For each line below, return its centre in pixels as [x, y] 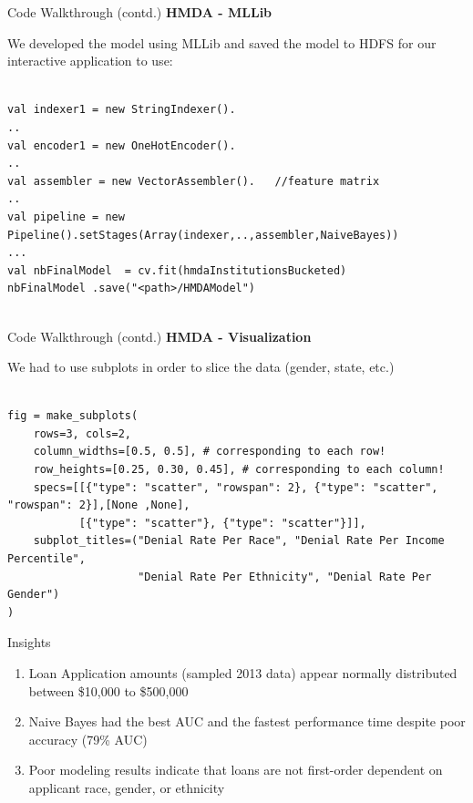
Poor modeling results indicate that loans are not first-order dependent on [236, 770]
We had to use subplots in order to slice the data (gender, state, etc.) [201, 367]
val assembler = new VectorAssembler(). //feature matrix [194, 181]
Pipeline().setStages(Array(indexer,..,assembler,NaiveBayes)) [203, 235]
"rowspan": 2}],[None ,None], [99, 505]
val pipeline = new [66, 216]
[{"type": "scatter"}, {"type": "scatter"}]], [222, 523]
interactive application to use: [90, 61]
